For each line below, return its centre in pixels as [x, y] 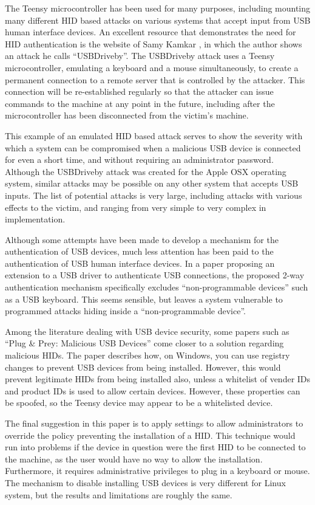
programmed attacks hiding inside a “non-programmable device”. [125, 311]
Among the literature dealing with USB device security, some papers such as [147, 331]
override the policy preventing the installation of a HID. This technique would [150, 435]
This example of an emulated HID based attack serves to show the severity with [154, 135]
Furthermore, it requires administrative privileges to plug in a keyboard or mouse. [157, 471]
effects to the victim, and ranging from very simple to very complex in [136, 207]
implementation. [35, 219]
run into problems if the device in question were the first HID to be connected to [155, 447]
